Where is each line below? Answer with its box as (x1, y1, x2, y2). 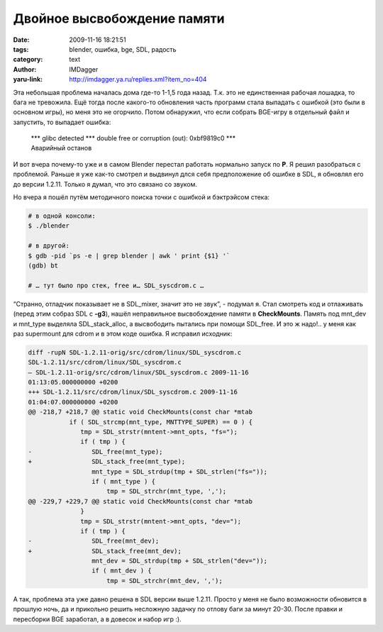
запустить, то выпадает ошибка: (13, 118, 111, 126)
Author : (13, 65, 37, 74)
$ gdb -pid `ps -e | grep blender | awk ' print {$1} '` (28, 252, 231, 260)
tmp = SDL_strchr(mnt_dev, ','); (106, 577, 223, 584)
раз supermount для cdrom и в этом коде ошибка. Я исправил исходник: (13, 329, 233, 338)
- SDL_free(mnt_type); (28, 448, 163, 455)
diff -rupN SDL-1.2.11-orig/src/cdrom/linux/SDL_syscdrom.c (28, 348, 242, 356)
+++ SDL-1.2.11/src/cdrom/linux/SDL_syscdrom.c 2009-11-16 (28, 388, 238, 397)
